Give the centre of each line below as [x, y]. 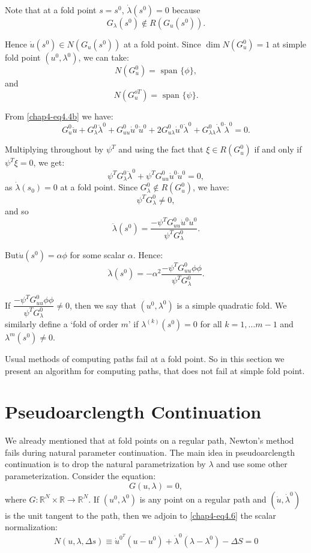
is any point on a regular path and [203, 499]
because [186, 10]
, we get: [49, 162]
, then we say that [103, 305]
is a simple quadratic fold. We [232, 305]
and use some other [252, 464]
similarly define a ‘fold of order [62, 323]
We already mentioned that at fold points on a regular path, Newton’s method [149, 440]
